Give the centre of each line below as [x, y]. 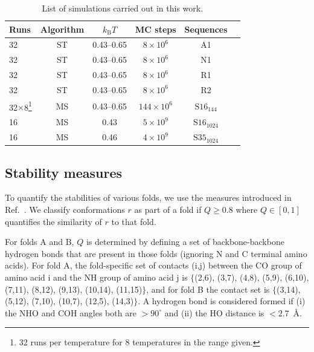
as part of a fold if [168, 210]
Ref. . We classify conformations [65, 210]
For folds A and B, [40, 242]
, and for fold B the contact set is [208, 289]
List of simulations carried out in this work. [123, 8]
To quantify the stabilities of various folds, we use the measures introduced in [148, 197]
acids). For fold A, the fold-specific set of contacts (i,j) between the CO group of [153, 265]
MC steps [156, 29]
